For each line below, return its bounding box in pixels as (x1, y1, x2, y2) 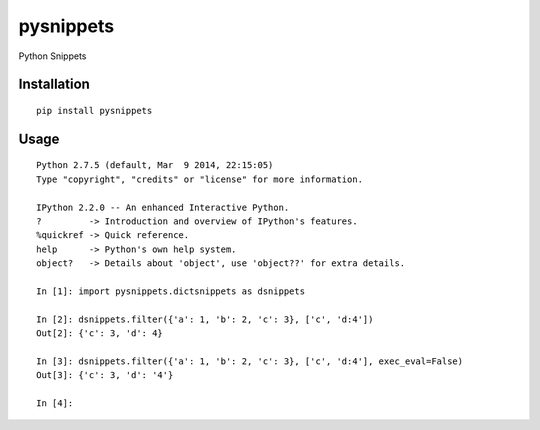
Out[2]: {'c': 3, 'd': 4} (36, 328, 164, 339)
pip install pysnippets (36, 105, 153, 116)
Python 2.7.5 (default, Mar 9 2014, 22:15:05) (36, 160, 274, 171)
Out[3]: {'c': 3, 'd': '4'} (36, 370, 174, 381)
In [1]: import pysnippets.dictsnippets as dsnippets (36, 285, 305, 297)
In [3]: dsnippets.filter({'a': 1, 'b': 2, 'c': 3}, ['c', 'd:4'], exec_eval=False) (36, 355, 464, 367)
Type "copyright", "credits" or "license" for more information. (36, 173, 364, 185)
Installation (18, 76, 90, 93)
